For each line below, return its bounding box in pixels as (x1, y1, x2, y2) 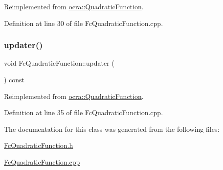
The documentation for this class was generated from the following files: (4, 123, 220, 134)
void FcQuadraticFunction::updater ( (4, 58, 114, 68)
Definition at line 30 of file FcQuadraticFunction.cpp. (4, 18, 163, 28)
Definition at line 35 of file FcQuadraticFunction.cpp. (4, 107, 163, 118)
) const (4, 74, 25, 84)
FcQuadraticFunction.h (4, 140, 73, 150)
